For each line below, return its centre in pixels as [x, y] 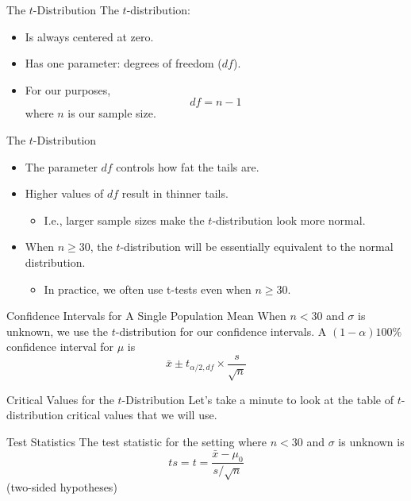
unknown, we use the [58, 331]
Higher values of [64, 193]
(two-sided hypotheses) [62, 487]
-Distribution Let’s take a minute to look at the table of [258, 399]
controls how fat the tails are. [188, 166]
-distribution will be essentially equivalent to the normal [257, 247]
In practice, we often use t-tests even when [148, 289]
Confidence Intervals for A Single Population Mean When [146, 316]
